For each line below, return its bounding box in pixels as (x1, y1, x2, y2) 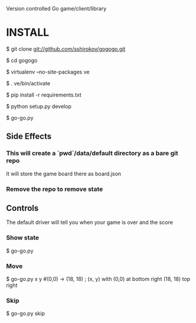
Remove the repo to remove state (6, 185, 103, 193)
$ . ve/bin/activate (6, 79, 51, 87)
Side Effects (6, 132, 52, 142)
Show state (6, 234, 40, 242)
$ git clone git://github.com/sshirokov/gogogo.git (6, 45, 126, 52)
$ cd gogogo (6, 56, 38, 64)
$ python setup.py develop (6, 103, 72, 110)
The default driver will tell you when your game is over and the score (6, 219, 173, 226)
